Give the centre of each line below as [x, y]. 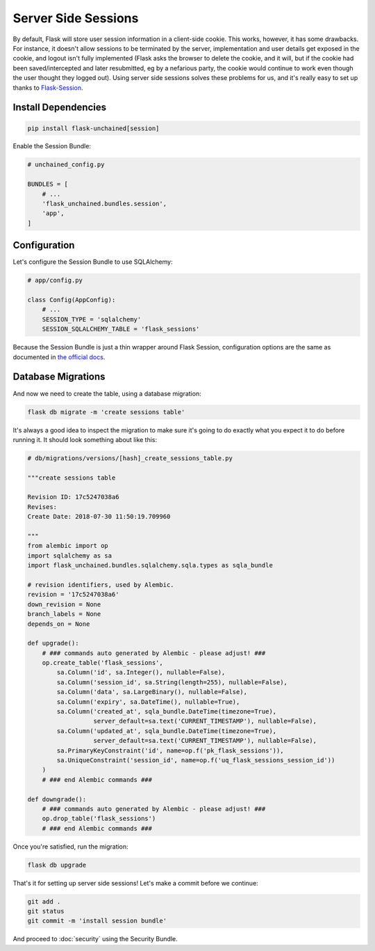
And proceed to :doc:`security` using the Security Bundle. [95, 939]
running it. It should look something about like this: [85, 439]
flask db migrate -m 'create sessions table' [106, 412]
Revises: [42, 507]
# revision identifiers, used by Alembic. [101, 584]
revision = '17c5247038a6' [73, 595]
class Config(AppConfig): [72, 300]
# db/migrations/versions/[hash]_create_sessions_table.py [130, 458]
